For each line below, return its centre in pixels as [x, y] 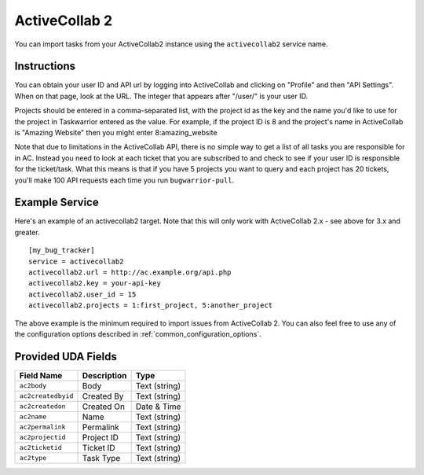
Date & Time [158, 407]
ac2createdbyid [46, 396]
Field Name [41, 375]
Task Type [101, 458]
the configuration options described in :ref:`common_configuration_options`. [138, 334]
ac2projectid [42, 438]
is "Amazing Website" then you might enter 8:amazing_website [116, 133]
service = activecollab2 [76, 261]
